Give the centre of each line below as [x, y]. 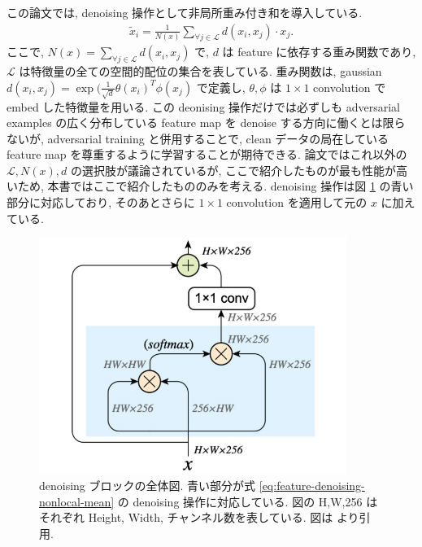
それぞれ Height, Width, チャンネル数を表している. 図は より [199, 517]
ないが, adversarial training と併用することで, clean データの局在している [198, 138]
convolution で [350, 87]
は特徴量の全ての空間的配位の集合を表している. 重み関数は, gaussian [200, 71]
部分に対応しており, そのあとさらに [101, 202]
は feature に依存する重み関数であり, [319, 52]
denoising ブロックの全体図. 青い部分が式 [148, 486]
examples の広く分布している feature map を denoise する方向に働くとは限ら [206, 123]
